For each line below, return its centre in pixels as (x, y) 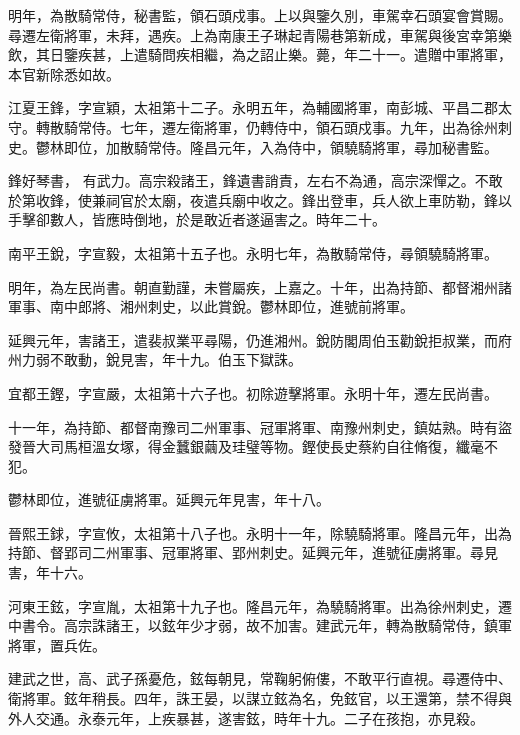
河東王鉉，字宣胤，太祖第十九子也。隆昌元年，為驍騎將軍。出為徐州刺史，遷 (260, 605)
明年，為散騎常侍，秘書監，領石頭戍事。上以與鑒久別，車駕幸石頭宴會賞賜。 (260, 15)
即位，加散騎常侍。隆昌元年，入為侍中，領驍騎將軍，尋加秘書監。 (280, 146)
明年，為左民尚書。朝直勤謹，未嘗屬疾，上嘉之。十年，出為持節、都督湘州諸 (260, 286)
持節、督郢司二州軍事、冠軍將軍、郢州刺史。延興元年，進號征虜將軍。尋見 (253, 552)
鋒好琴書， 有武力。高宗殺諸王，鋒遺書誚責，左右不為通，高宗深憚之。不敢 (255, 180)
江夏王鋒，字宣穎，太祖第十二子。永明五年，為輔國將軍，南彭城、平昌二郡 (253, 107)
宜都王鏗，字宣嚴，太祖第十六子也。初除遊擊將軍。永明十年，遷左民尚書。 (253, 392)
